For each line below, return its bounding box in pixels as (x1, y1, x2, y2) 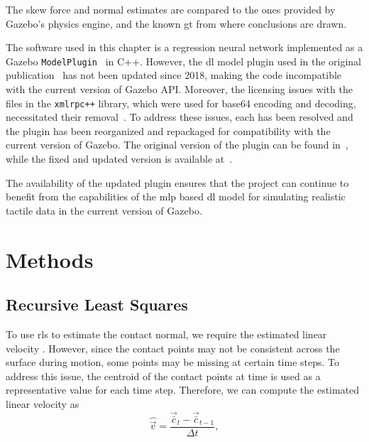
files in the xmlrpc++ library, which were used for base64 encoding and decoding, (6, 95, 356, 110)
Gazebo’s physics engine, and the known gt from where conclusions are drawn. (6, 16, 347, 31)
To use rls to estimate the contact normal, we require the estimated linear (6, 327, 327, 342)
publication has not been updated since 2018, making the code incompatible (6, 68, 342, 82)
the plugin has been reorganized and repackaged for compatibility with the (6, 123, 331, 138)
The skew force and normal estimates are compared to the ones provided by (6, 2, 336, 16)
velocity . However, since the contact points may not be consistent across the (6, 340, 340, 355)
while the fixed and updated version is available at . (6, 151, 233, 166)
